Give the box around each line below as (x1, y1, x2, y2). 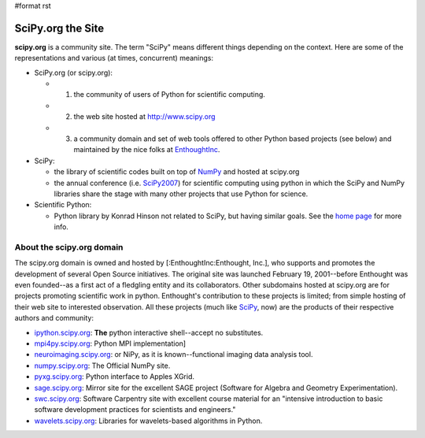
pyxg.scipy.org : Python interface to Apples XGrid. (34, 372, 195, 381)
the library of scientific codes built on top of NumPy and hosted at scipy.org (54, 167, 300, 176)
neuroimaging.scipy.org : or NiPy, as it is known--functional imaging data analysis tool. (34, 350, 313, 359)
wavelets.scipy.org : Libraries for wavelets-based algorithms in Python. (34, 416, 263, 425)
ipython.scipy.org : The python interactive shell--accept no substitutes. (34, 328, 264, 337)
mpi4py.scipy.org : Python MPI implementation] (34, 339, 187, 348)
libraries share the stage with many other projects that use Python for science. (54, 189, 309, 199)
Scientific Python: (34, 200, 92, 210)
